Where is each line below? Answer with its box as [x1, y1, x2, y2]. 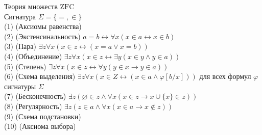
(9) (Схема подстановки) [4, 111, 81, 121]
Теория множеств [4, 1, 58, 11]
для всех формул [199, 71, 251, 82]
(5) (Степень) [4, 61, 46, 71]
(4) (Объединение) [4, 50, 62, 61]
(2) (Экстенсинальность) [4, 31, 81, 41]
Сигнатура [4, 11, 36, 21]
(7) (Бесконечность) [4, 91, 66, 101]
